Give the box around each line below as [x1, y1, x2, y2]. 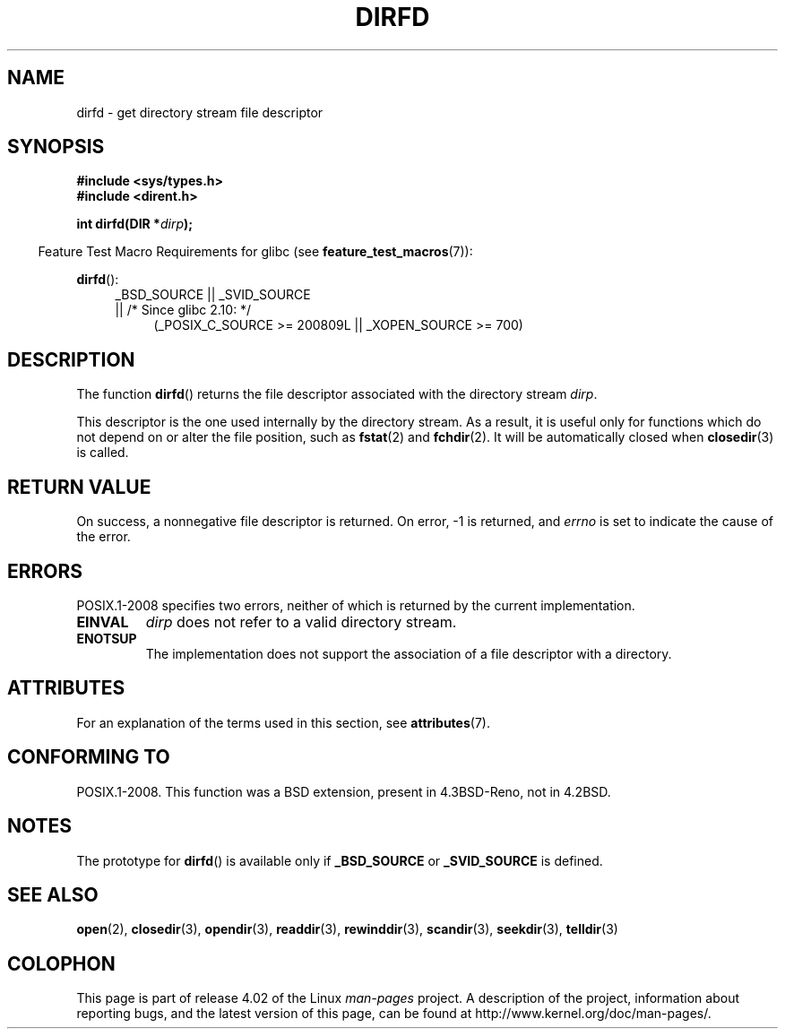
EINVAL [76, 612, 129, 631]
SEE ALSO [7, 883, 99, 906]
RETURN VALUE [7, 475, 151, 498]
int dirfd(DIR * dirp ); [76, 216, 194, 232]
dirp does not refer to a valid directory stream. [145, 612, 457, 631]
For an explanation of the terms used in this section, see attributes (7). [76, 714, 490, 730]
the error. [76, 529, 131, 545]
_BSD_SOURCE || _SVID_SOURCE [115, 287, 311, 303]
